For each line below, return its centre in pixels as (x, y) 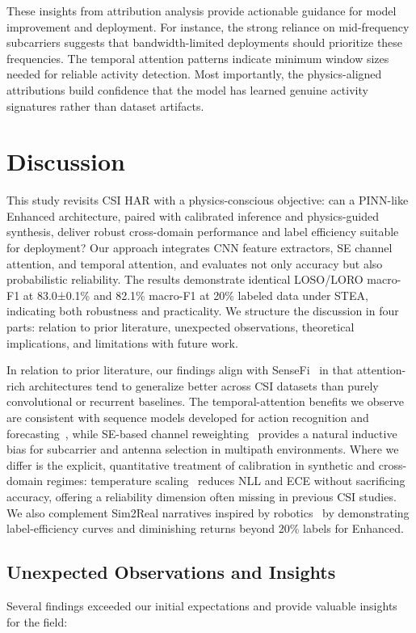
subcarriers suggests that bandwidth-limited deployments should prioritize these (205, 42)
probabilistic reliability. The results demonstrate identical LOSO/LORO (185, 279)
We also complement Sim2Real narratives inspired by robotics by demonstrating (208, 512)
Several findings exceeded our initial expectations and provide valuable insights (202, 605)
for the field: (37, 621)
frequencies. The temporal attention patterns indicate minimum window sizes (198, 58)
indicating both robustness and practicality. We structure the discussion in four (203, 311)
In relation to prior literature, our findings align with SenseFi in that (180, 370)
